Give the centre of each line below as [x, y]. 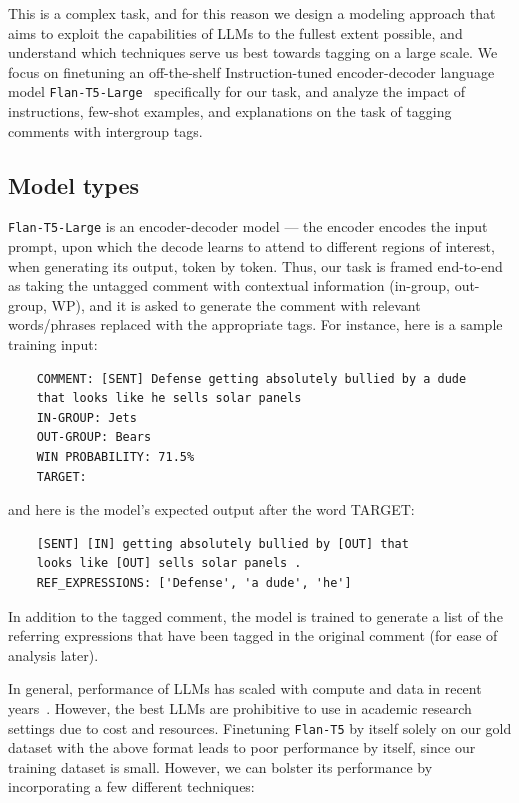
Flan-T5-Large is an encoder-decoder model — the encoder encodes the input [248, 226]
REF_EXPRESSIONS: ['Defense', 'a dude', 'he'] [194, 582]
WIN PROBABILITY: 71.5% [115, 457]
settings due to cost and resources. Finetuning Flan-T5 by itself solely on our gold [260, 727]
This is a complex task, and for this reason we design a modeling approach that [252, 13]
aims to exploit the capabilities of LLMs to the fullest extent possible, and [235, 32]
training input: [53, 344]
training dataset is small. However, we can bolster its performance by [220, 766]
